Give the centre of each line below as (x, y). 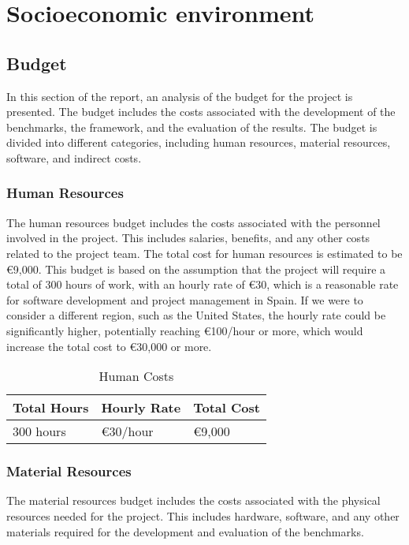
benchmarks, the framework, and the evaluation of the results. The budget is (192, 127)
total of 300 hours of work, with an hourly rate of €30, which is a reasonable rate (203, 284)
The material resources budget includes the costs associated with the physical (193, 500)
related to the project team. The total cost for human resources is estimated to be (204, 253)
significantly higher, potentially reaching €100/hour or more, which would (185, 330)
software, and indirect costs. (74, 157)
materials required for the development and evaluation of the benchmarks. (185, 531)
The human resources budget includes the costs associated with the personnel (193, 222)
